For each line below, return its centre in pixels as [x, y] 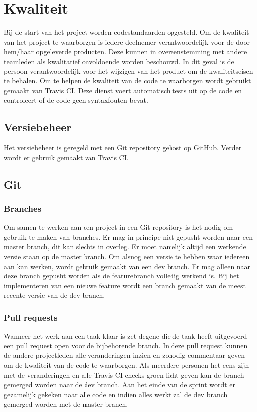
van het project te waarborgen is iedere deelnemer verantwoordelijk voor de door [127, 41]
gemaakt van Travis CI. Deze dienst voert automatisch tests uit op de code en [123, 90]
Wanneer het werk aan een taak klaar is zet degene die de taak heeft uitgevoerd [126, 336]
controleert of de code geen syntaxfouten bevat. [76, 100]
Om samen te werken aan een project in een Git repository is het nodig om [119, 227]
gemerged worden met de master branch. [66, 404]
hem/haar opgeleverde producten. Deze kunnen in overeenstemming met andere [126, 51]
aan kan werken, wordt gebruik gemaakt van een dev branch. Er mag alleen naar [127, 266]
